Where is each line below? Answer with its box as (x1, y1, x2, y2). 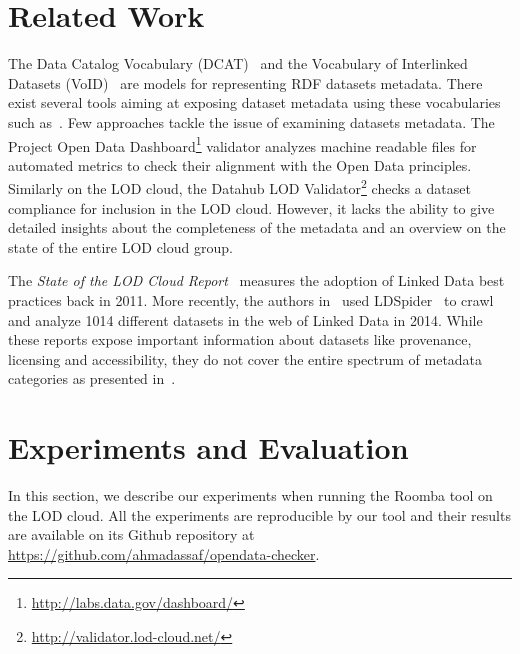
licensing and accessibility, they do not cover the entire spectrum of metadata (8, 348, 483, 369)
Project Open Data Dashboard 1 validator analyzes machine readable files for (8, 132, 477, 156)
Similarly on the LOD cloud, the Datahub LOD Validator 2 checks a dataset (8, 175, 471, 198)
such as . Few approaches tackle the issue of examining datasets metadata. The (8, 111, 495, 132)
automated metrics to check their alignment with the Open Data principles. (8, 154, 472, 175)
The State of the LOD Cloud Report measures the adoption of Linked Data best (8, 270, 505, 291)
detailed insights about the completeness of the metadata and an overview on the (8, 217, 506, 238)
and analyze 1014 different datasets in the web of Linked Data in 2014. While (8, 309, 483, 330)
